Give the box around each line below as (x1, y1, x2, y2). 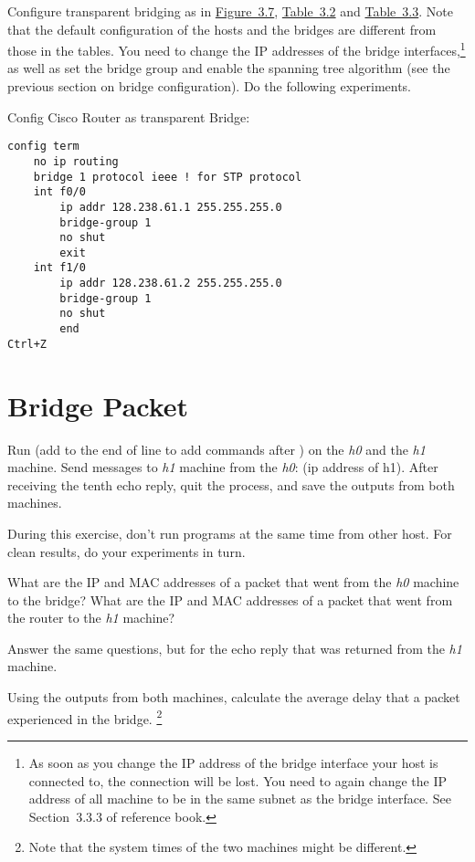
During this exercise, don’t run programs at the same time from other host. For (7, 523, 452, 542)
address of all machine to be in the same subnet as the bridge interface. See (28, 789, 451, 808)
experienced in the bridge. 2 (7, 706, 163, 728)
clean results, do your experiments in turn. (7, 541, 246, 561)
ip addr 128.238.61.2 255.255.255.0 (59, 277, 282, 290)
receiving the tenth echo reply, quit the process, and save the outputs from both (7, 475, 455, 494)
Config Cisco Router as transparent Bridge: (7, 107, 250, 126)
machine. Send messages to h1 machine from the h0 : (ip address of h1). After (7, 457, 438, 477)
